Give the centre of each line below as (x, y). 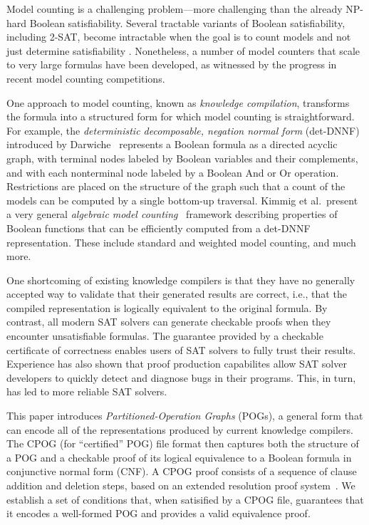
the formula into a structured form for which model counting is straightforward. (181, 116)
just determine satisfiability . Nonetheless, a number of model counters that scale (183, 50)
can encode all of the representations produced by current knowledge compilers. (180, 429)
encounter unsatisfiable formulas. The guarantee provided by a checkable (165, 336)
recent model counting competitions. (86, 78)
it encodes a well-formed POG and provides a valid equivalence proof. (158, 513)
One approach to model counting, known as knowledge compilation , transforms (178, 102)
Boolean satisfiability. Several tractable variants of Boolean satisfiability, (187, 22)
